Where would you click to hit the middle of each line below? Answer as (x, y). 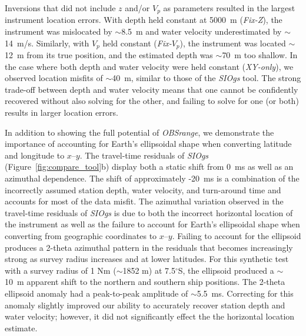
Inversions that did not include (60, 8)
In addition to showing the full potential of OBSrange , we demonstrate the (139, 132)
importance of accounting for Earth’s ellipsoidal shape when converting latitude (148, 144)
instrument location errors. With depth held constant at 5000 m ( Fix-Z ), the (144, 20)
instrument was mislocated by (59, 31)
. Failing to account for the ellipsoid (237, 236)
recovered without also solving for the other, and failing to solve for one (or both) (152, 101)
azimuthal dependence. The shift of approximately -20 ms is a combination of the (152, 178)
